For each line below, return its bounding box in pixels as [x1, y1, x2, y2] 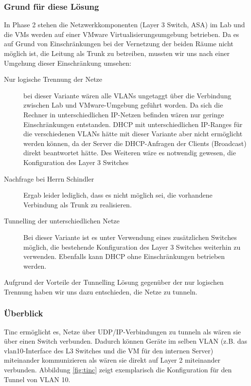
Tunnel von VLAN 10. [4, 374, 71, 384]
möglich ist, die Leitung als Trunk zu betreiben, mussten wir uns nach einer [4, 48, 230, 58]
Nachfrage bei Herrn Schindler [4, 173, 94, 184]
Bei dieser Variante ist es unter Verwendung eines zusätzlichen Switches [23, 232, 237, 242]
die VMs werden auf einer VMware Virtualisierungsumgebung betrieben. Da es [4, 29, 239, 39]
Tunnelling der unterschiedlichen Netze [4, 216, 120, 226]
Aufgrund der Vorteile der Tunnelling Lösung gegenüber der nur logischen [4, 277, 224, 287]
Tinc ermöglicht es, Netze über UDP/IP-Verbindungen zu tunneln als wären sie [4, 326, 241, 336]
